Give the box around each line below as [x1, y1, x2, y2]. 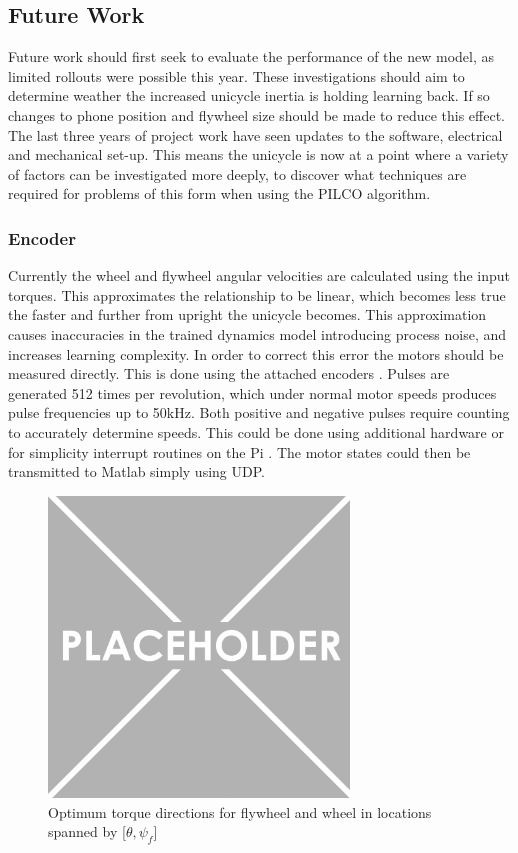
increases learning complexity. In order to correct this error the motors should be [8, 343, 504, 364]
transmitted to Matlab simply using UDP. [8, 461, 265, 482]
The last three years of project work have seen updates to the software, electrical [8, 124, 503, 145]
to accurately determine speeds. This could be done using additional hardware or [8, 421, 504, 442]
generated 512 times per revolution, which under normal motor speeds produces [8, 382, 497, 403]
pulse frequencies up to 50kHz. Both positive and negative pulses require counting [8, 402, 510, 423]
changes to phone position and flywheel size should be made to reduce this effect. [8, 104, 505, 125]
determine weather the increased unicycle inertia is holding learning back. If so [8, 85, 490, 106]
